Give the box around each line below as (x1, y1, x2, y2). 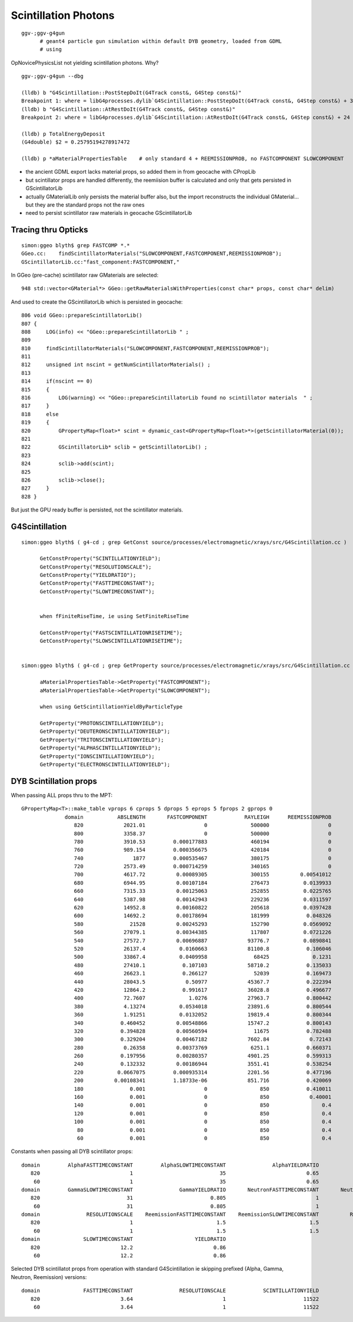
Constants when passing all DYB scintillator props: (11, 1148, 133, 1155)
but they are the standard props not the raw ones (25, 201, 145, 208)
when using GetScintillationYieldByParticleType (39, 703, 183, 710)
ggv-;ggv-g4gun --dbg (21, 73, 84, 79)
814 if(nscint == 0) (21, 378, 93, 385)
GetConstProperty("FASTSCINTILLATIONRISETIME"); (39, 629, 183, 636)
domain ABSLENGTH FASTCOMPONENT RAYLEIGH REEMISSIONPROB (65, 813, 332, 821)
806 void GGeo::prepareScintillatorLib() (21, 312, 142, 319)
